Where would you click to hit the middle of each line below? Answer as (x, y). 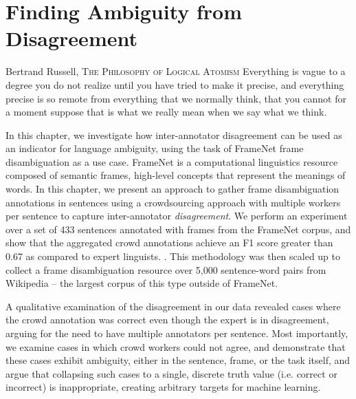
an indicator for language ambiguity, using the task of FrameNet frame (155, 148)
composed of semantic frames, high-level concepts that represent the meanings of (176, 175)
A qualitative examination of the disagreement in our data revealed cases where (173, 306)
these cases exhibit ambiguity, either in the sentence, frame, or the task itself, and (178, 360)
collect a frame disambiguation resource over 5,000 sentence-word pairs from (166, 269)
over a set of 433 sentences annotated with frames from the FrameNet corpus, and (178, 229)
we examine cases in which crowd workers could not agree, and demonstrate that (176, 346)
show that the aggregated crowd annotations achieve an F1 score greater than (169, 242)
